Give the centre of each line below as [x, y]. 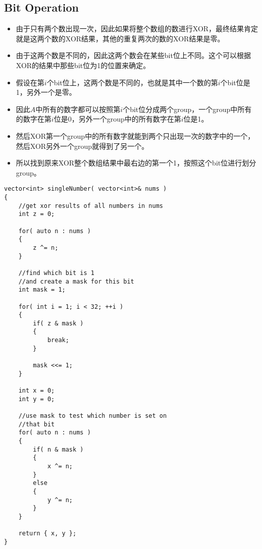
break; [58, 340]
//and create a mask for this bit [76, 281]
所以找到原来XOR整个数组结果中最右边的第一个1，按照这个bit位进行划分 [136, 163]
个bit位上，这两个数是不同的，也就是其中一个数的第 [132, 82]
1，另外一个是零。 [46, 92]
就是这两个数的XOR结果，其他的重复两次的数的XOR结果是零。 [120, 38]
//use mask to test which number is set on [93, 416]
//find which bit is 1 [56, 273]
